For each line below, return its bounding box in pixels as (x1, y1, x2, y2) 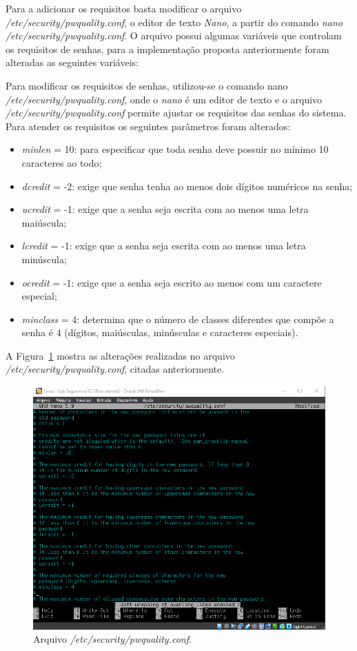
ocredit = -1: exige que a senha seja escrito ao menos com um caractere (21, 275, 322, 289)
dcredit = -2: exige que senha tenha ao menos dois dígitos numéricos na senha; (21, 178, 353, 193)
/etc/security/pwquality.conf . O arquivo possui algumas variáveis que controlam (6, 28, 342, 43)
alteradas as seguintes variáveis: (6, 55, 139, 70)
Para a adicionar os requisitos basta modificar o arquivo (6, 1, 242, 15)
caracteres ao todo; (21, 155, 102, 169)
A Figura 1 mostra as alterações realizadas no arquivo (6, 348, 235, 362)
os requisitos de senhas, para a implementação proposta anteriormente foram (6, 41, 329, 56)
